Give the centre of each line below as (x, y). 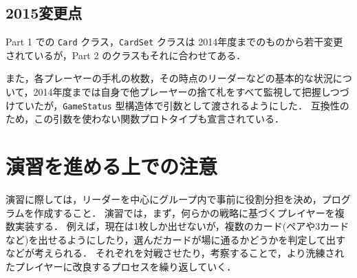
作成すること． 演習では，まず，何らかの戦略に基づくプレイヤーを (184, 212)
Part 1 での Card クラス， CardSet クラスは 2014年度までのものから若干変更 (174, 42)
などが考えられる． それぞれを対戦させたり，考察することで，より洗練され (175, 253)
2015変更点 (44, 13)
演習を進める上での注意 (112, 166)
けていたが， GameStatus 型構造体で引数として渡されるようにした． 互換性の (177, 105)
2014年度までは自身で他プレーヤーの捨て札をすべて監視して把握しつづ (191, 92)
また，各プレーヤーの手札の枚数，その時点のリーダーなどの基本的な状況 (169, 78)
